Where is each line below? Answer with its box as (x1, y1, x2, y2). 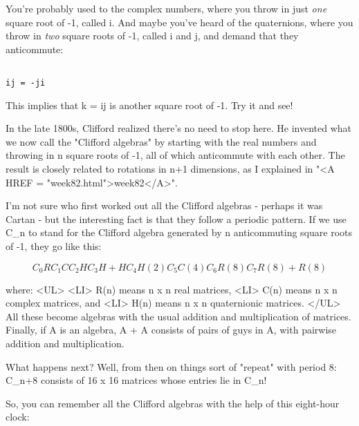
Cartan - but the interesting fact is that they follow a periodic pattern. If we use (6, 211, 347, 226)
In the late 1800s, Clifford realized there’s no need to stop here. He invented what (6, 121, 352, 135)
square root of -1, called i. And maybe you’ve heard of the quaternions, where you (6, 14, 353, 29)
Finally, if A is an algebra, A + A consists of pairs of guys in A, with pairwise (6, 322, 337, 337)
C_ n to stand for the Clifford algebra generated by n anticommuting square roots (6, 225, 352, 240)
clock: (6, 409, 30, 424)
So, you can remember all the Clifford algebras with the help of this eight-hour (6, 396, 340, 410)
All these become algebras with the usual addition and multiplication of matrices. (6, 309, 351, 323)
